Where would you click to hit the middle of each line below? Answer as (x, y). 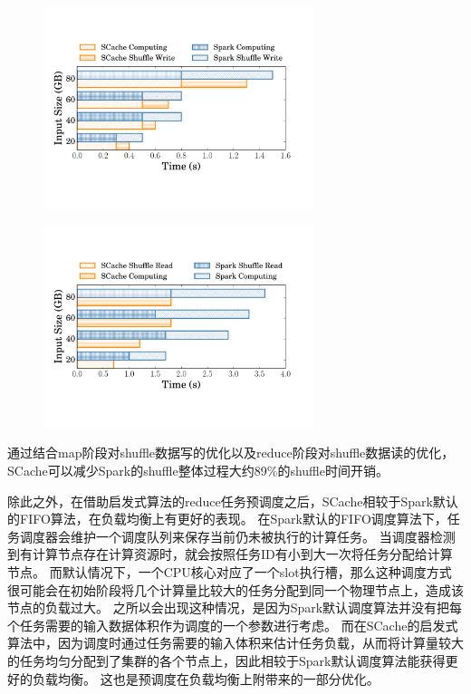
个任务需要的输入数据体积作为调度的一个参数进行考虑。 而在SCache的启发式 (233, 625)
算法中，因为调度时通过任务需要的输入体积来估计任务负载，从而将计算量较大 (235, 643)
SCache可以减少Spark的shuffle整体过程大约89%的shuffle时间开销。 (198, 470)
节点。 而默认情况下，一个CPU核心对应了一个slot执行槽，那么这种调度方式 (230, 571)
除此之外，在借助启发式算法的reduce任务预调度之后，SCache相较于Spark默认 (233, 501)
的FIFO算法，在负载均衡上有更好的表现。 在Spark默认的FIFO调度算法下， (227, 519)
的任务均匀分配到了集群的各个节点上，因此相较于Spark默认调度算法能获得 (226, 660)
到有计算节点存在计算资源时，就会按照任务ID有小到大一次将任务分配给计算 (230, 554)
